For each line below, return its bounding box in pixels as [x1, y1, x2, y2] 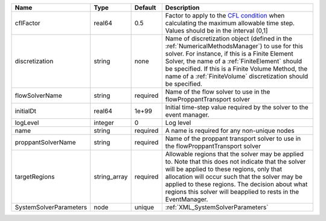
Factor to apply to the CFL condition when [165, 11, 285, 19]
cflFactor [14, 19, 40, 27]
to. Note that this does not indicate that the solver [165, 158, 306, 165]
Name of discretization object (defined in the [165, 34, 293, 42]
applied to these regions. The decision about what [165, 180, 308, 188]
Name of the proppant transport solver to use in [165, 135, 301, 143]
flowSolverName [14, 91, 63, 100]
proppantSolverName [14, 138, 76, 146]
